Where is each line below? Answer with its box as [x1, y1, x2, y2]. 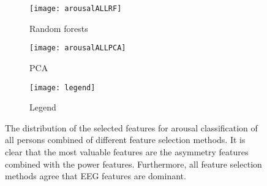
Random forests [29, 21, 88, 34]
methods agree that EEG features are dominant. [5, 169, 186, 182]
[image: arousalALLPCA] [29, 44, 126, 53]
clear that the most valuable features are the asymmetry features [5, 145, 249, 158]
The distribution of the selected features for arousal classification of [5, 121, 258, 134]
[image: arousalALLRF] [29, 4, 122, 13]
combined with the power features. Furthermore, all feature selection [5, 157, 262, 170]
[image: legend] [29, 83, 96, 92]
